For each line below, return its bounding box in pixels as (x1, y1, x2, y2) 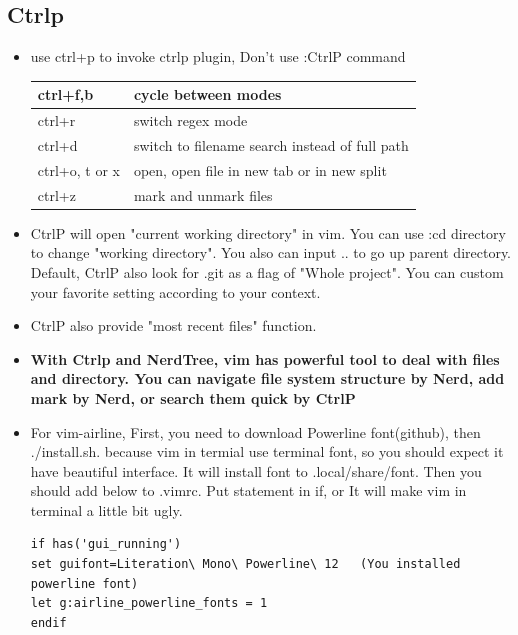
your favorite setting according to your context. (30, 281, 321, 302)
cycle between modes (133, 84, 282, 105)
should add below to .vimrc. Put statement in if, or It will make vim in (30, 480, 467, 501)
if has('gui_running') (30, 537, 182, 552)
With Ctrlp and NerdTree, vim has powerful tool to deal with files (30, 348, 500, 369)
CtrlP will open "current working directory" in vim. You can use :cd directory (30, 222, 506, 243)
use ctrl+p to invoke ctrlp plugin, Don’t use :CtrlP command (30, 46, 406, 67)
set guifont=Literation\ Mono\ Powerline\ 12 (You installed (30, 557, 461, 572)
